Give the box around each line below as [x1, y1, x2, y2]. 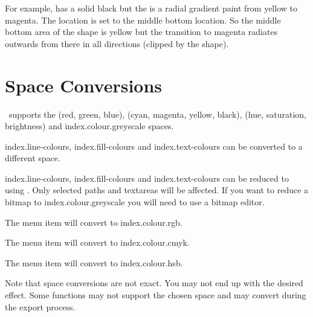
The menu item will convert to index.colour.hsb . [5, 256, 183, 269]
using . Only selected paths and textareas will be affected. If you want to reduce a [5, 184, 309, 196]
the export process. [5, 300, 76, 313]
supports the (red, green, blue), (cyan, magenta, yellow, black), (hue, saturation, [8, 107, 306, 120]
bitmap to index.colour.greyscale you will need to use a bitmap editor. [5, 196, 265, 208]
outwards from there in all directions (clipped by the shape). [5, 37, 229, 50]
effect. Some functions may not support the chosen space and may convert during [5, 289, 306, 301]
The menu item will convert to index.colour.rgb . [5, 216, 182, 228]
